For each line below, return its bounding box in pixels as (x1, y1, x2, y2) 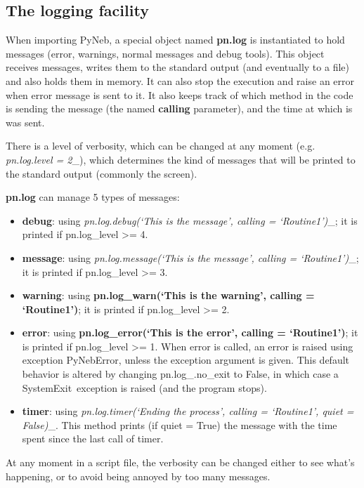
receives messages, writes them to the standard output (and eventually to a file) (6, 60, 349, 74)
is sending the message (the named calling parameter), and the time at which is (6, 101, 353, 116)
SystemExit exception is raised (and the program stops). (22, 380, 267, 395)
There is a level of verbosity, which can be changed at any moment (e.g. (6, 138, 316, 153)
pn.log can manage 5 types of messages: (6, 190, 180, 204)
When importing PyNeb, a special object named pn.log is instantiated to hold (6, 32, 345, 47)
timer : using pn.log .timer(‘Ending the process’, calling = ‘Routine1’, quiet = (22, 404, 354, 418)
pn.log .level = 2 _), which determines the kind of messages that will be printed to (6, 152, 356, 166)
